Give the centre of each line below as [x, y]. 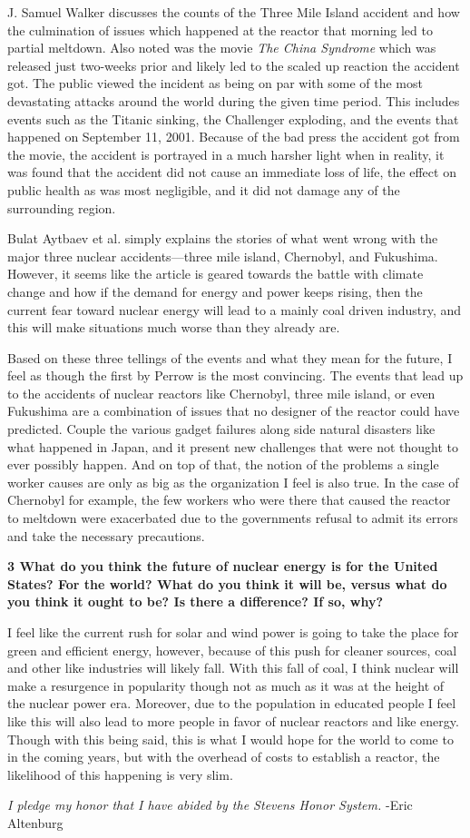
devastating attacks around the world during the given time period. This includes [234, 100]
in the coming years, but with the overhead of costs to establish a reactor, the [224, 757]
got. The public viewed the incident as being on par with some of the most [215, 83]
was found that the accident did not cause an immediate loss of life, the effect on [232, 172]
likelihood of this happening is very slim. [120, 774]
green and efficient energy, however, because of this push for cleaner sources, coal [232, 650]
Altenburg [35, 822]
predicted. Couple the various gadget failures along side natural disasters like [221, 429]
